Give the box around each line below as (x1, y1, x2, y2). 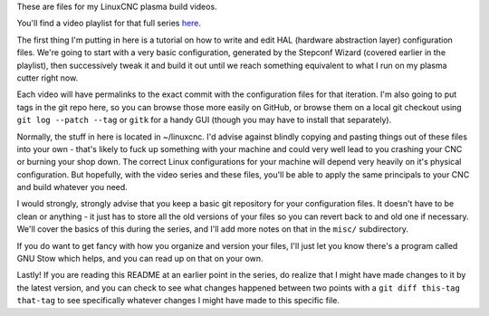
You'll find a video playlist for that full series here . (16, 18, 202, 29)
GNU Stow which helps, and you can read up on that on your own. (16, 254, 264, 264)
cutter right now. (16, 72, 79, 83)
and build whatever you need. (16, 182, 129, 193)
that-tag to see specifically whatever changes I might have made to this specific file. (16, 295, 340, 306)
